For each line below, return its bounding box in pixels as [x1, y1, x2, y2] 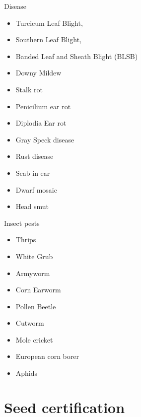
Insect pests [4, 217, 40, 228]
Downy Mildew [15, 68, 62, 78]
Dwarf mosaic [15, 184, 57, 195]
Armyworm [15, 268, 50, 278]
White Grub [15, 251, 53, 261]
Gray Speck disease [15, 134, 74, 144]
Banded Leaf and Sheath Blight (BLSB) [15, 51, 138, 61]
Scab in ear [15, 167, 50, 178]
